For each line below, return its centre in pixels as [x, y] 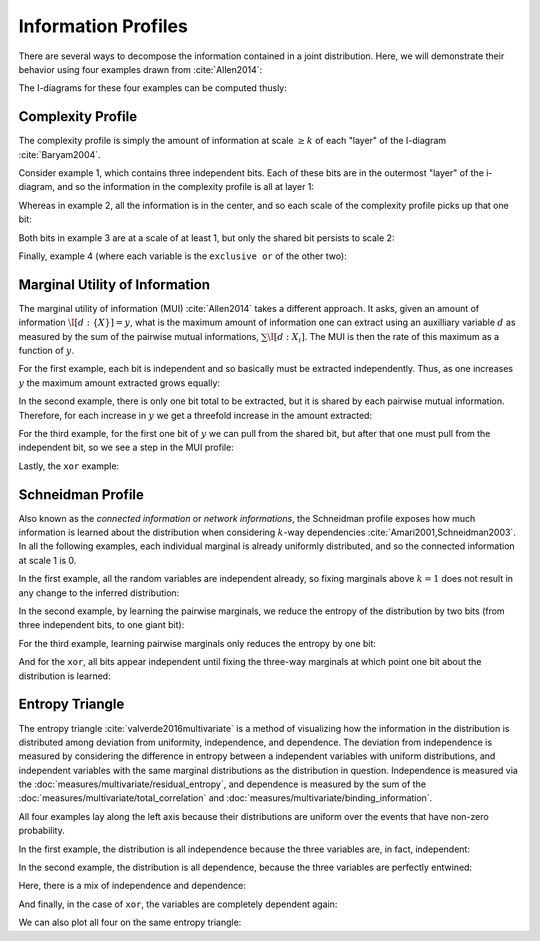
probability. [41, 831]
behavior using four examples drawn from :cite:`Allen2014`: [140, 69]
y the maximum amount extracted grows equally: [119, 382]
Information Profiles [103, 26]
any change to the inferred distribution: [99, 592]
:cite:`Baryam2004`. [59, 154]
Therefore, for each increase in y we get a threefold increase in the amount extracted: [195, 415]
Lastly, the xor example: [69, 466]
